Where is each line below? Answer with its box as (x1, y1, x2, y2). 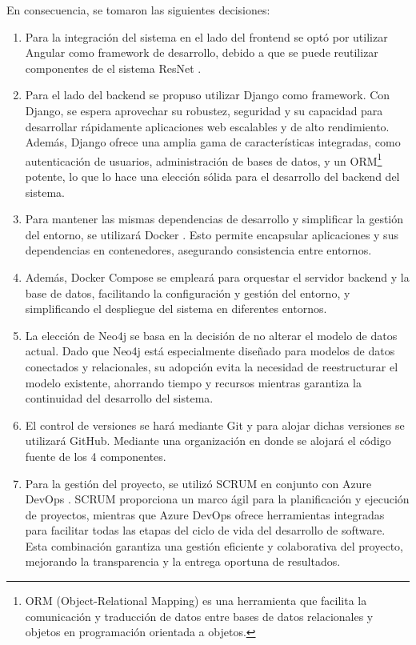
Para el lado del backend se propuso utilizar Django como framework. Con (25, 86, 390, 103)
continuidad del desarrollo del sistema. (25, 390, 214, 407)
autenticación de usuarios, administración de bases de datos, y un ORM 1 (25, 150, 382, 169)
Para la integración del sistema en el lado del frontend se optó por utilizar (25, 28, 388, 45)
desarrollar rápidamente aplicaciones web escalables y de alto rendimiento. (25, 118, 390, 134)
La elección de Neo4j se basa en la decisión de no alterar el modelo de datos (25, 327, 398, 343)
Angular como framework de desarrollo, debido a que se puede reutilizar (25, 44, 378, 61)
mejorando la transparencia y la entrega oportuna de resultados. (25, 553, 341, 570)
